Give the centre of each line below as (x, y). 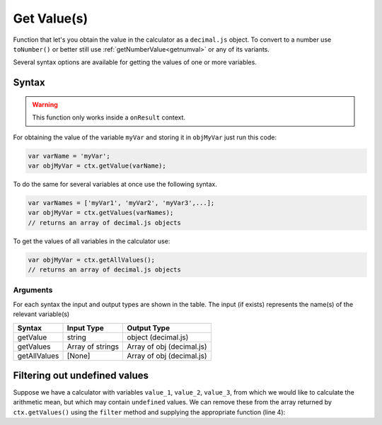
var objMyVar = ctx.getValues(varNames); (101, 213)
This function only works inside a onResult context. (109, 117)
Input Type (85, 327)
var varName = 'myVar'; (69, 156)
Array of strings (93, 347)
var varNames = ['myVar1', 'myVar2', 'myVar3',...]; (121, 203)
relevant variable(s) (41, 314)
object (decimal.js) (158, 337)
